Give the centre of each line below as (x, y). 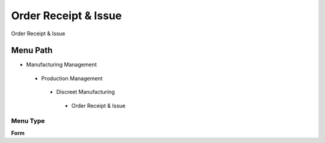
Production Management (72, 78)
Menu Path (32, 51)
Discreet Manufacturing (86, 92)
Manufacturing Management (61, 65)
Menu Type (28, 121)
